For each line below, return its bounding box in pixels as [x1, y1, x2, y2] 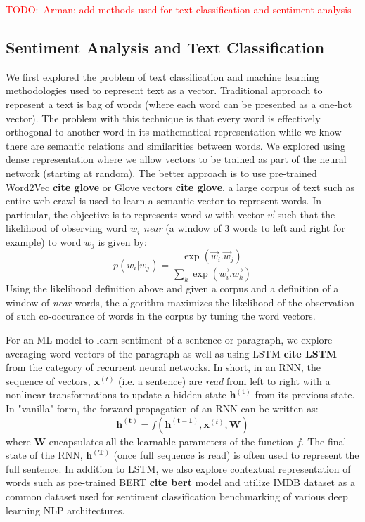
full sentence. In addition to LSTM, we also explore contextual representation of [6, 461, 351, 476]
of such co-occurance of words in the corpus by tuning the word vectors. [6, 308, 316, 323]
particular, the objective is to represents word [6, 207, 202, 221]
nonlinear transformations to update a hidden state [6, 387, 226, 402]
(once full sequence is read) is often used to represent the [113, 448, 359, 462]
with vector [215, 207, 264, 221]
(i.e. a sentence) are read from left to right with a [118, 373, 331, 388]
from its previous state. [255, 387, 355, 402]
